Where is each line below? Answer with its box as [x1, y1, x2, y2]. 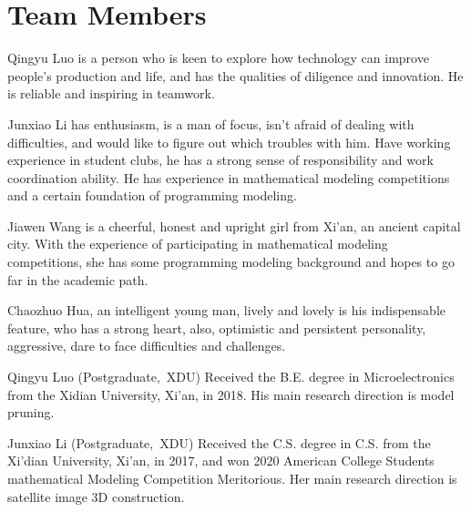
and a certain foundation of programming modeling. [7, 186, 297, 205]
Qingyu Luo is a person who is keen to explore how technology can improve [7, 48, 429, 67]
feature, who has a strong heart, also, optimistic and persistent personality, [7, 318, 426, 337]
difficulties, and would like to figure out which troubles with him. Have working [7, 132, 451, 151]
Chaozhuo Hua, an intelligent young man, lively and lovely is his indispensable [7, 301, 446, 320]
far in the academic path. [7, 270, 148, 289]
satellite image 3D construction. [7, 486, 185, 506]
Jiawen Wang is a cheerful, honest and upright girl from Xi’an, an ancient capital [7, 216, 461, 235]
